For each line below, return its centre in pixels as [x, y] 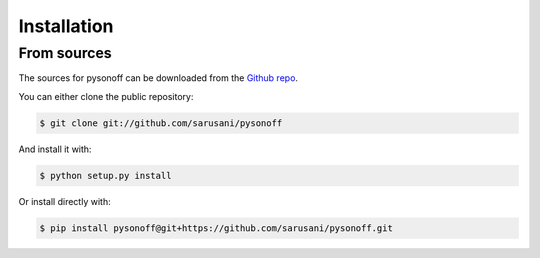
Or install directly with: [64, 201]
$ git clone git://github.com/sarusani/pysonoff [161, 123]
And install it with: [55, 149]
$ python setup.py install [105, 175]
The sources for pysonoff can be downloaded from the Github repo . [158, 78]
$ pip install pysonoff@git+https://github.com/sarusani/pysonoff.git [216, 228]
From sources [65, 53]
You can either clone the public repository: [106, 96]
